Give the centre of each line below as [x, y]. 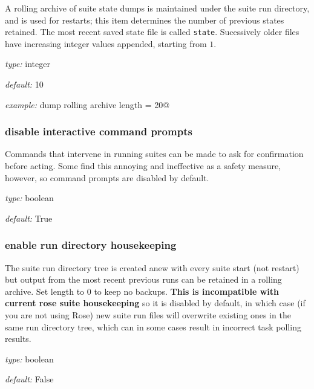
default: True [29, 218]
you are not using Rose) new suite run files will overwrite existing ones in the [148, 315]
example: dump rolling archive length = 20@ [87, 104]
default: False [29, 379]
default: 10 [24, 84]
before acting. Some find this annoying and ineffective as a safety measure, [143, 166]
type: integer [28, 64]
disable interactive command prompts [99, 131]
